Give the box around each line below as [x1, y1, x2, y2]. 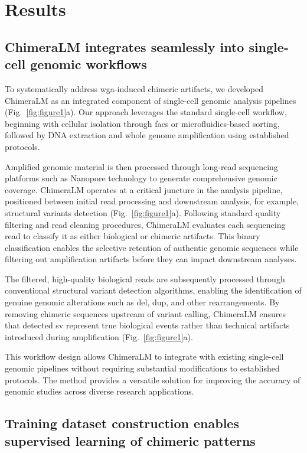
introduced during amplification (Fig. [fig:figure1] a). [5, 330, 193, 343]
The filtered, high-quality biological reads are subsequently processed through [5, 272, 285, 285]
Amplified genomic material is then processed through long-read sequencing [5, 160, 278, 172]
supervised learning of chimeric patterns [5, 431, 256, 449]
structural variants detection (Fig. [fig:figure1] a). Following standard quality [5, 206, 281, 219]
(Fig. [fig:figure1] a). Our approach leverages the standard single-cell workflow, [5, 106, 287, 118]
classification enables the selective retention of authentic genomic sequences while [5, 241, 299, 253]
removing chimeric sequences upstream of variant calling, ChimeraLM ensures [5, 307, 286, 320]
